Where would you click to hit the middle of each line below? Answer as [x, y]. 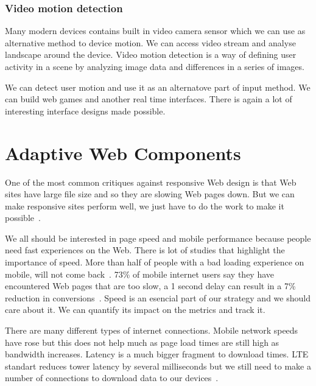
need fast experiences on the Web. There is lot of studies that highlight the [145, 250]
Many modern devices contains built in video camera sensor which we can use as [155, 31]
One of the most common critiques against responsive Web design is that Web [151, 182]
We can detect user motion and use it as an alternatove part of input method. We [158, 87]
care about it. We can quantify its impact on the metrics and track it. [135, 310]
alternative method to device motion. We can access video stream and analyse [150, 42]
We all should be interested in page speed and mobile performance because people [158, 238]
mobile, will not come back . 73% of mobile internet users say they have [140, 274]
